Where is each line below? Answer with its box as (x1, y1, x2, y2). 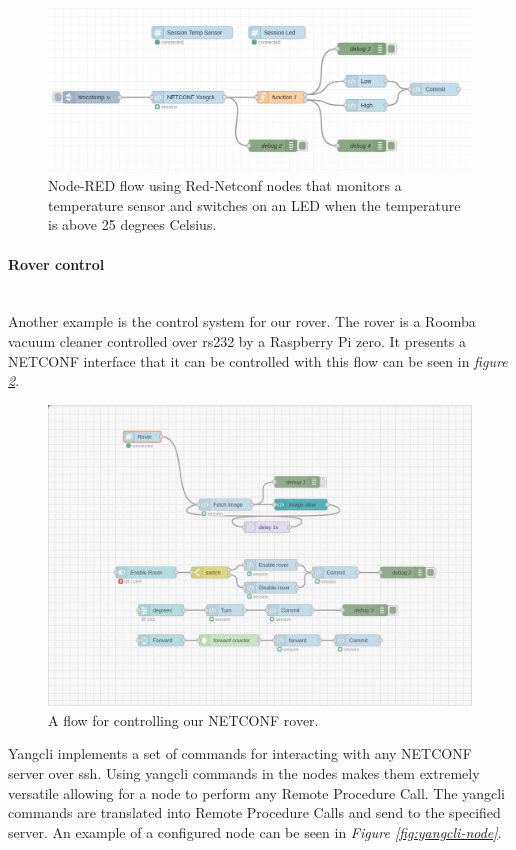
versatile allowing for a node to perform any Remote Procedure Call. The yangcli (8, 782, 505, 803)
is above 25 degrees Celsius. (48, 214, 217, 235)
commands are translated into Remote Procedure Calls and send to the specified (8, 802, 501, 823)
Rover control (8, 253, 105, 274)
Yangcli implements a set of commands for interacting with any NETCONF (8, 743, 472, 764)
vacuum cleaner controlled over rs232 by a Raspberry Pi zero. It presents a (8, 330, 466, 351)
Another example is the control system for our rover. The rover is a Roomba (8, 311, 476, 332)
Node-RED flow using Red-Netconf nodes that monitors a (48, 175, 402, 196)
